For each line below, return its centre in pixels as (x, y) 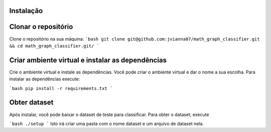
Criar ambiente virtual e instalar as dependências (88, 60)
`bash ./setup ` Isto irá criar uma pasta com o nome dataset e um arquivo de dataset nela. (107, 123)
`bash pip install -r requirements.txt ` (61, 88)
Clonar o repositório (41, 27)
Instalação (26, 11)
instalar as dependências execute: (45, 79)
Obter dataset (31, 102)
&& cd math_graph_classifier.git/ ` (54, 46)
